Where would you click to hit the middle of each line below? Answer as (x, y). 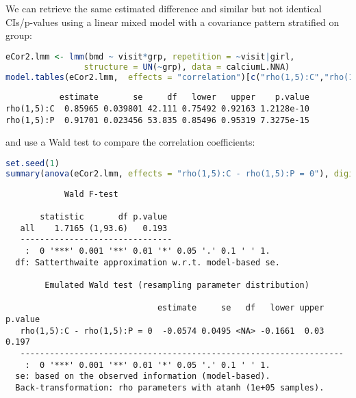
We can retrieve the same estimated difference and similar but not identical (164, 8)
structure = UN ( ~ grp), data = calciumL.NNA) (187, 67)
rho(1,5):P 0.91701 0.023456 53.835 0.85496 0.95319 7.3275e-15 (157, 120)
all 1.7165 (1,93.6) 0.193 (94, 228)
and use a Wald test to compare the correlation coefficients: (130, 142)
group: (19, 35)
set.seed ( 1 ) (33, 163)
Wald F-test (91, 194)
